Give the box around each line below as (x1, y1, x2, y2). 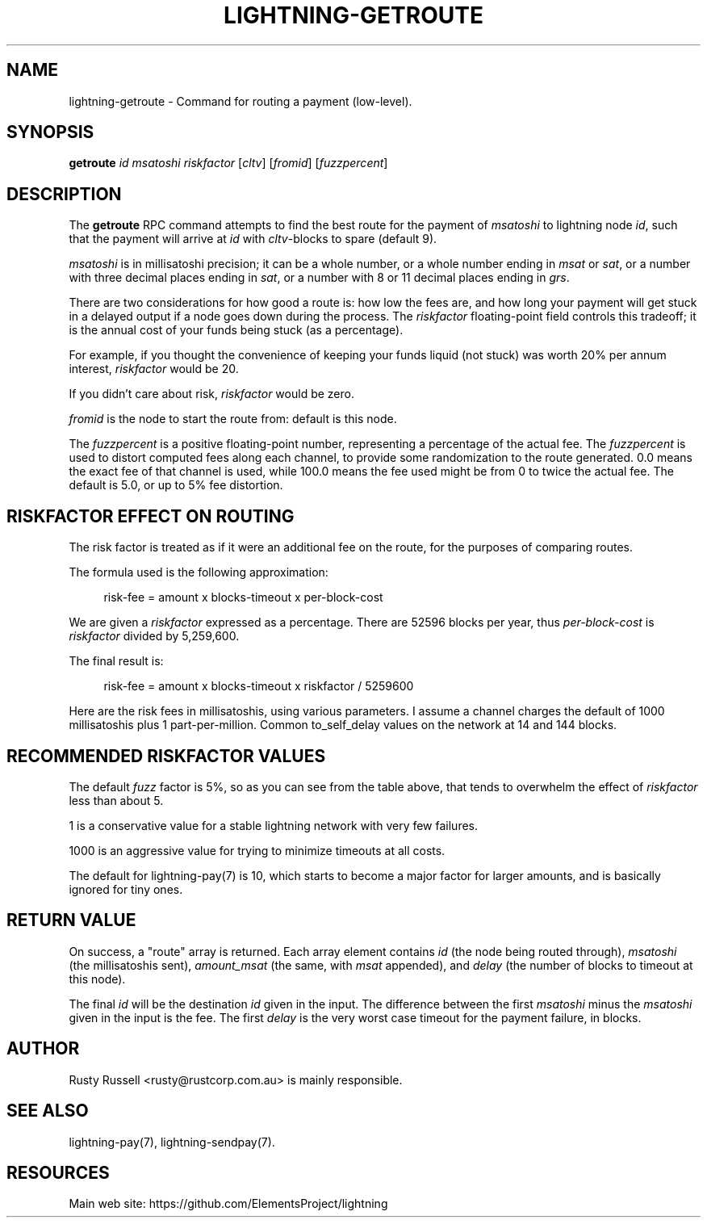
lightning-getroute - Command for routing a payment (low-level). (69, 94, 412, 108)
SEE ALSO (6, 1100, 89, 1121)
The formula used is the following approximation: (69, 565, 328, 580)
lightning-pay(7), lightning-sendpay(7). (69, 1134, 275, 1149)
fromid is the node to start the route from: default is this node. (69, 412, 397, 426)
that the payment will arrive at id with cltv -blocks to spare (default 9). (69, 232, 437, 246)
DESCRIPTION (6, 183, 122, 204)
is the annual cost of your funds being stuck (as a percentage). (69, 323, 404, 337)
